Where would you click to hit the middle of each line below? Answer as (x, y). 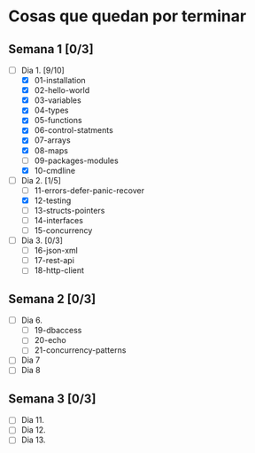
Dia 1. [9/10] (43, 70)
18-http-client (59, 270)
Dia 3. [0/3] (42, 240)
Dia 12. (33, 430)
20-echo (50, 340)
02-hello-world (62, 90)
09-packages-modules (76, 160)
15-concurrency (63, 230)
